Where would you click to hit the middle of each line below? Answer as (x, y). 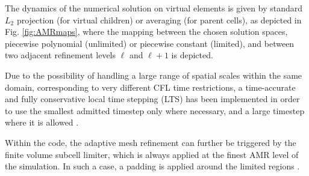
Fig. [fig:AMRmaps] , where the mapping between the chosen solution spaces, (146, 32)
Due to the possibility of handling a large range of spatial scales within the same (154, 75)
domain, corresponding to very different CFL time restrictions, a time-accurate (150, 87)
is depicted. (192, 55)
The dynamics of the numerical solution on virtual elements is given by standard (154, 8)
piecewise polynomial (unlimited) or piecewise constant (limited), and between (150, 43)
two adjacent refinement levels (61, 55)
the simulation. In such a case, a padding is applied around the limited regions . (152, 166)
